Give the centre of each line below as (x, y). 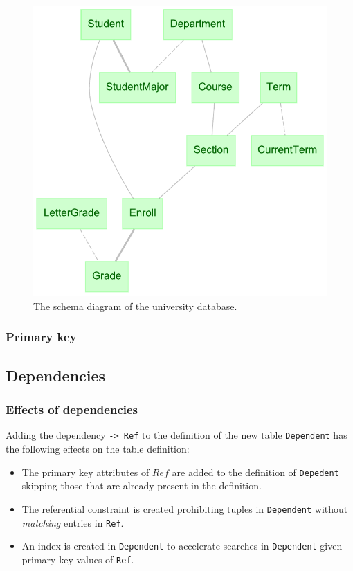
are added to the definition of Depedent (255, 472)
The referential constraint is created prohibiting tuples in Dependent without (185, 508)
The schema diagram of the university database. (135, 306)
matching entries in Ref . (73, 522)
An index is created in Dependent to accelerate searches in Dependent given (182, 546)
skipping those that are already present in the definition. (142, 486)
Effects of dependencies (72, 409)
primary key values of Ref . (78, 559)
